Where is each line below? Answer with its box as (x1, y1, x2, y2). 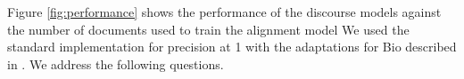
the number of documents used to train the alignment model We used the (7, 20, 410, 38)
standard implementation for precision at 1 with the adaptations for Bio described (7, 37, 457, 56)
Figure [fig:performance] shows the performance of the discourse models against (7, 3, 442, 20)
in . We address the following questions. (7, 54, 224, 73)
